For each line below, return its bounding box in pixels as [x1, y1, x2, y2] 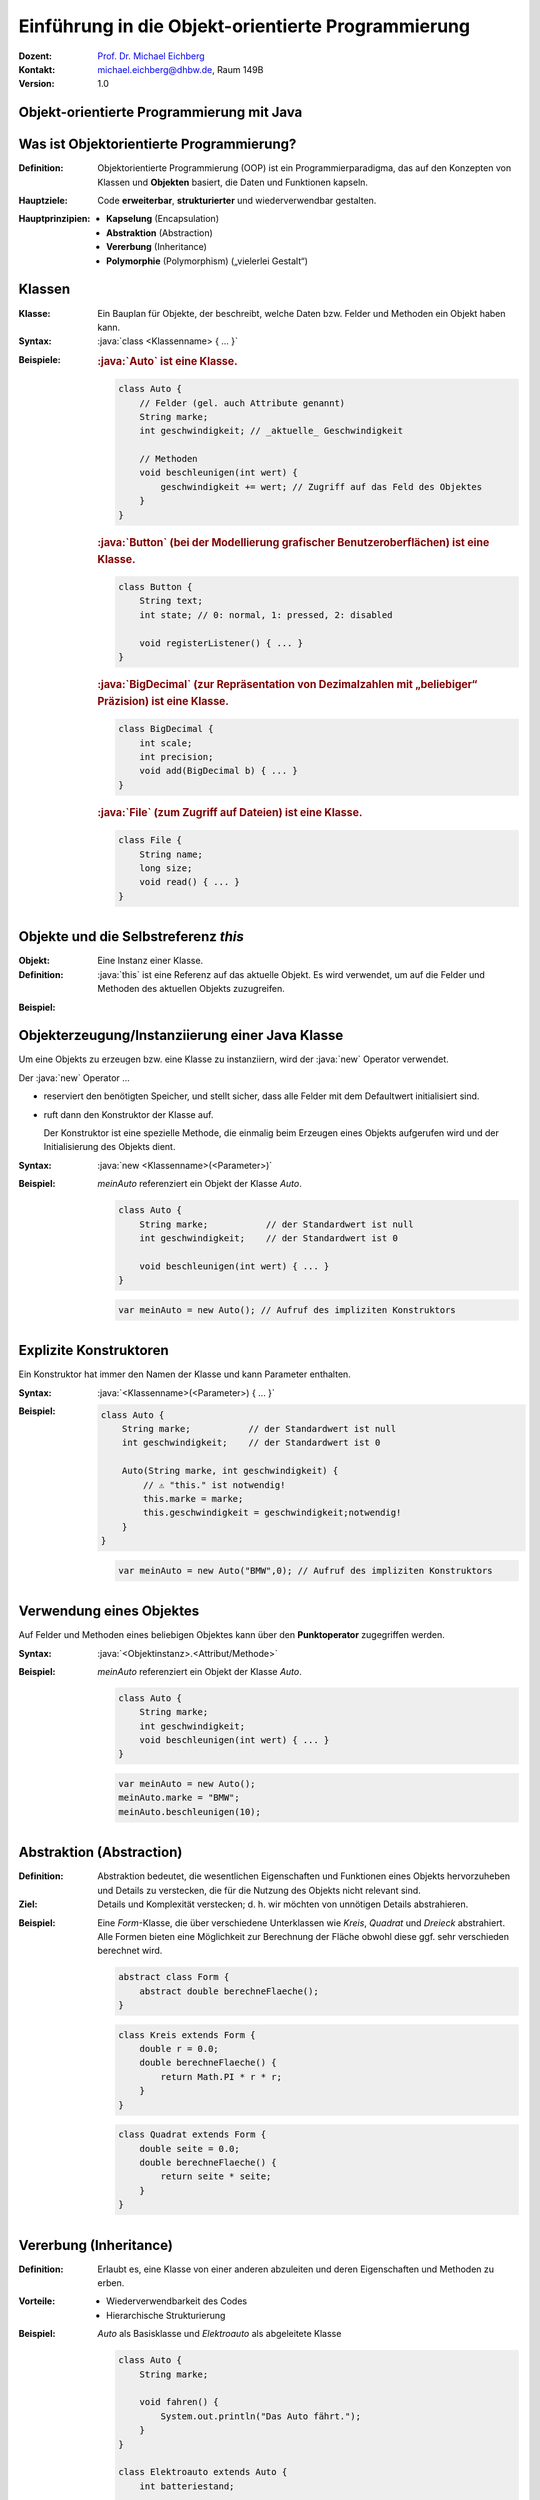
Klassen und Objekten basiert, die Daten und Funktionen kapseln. [97, 176, 369, 188]
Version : [18, 78, 55, 90]
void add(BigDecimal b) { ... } [139, 765, 299, 777]
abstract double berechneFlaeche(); [139, 1985, 319, 1997]
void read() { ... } [139, 876, 240, 888]
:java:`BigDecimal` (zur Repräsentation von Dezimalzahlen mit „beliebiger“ [97, 677, 478, 691]
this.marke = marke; [143, 1493, 244, 1504]
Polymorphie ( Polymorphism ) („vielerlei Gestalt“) [106, 255, 309, 267]
